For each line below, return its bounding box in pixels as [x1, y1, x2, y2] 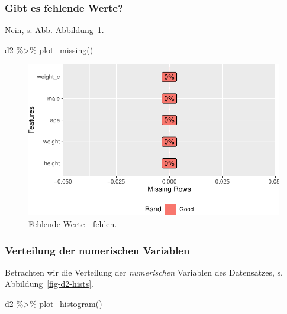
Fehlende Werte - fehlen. [28, 218, 117, 230]
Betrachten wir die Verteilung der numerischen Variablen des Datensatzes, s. [5, 266, 283, 278]
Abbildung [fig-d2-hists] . [5, 277, 93, 290]
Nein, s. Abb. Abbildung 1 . [5, 24, 104, 36]
